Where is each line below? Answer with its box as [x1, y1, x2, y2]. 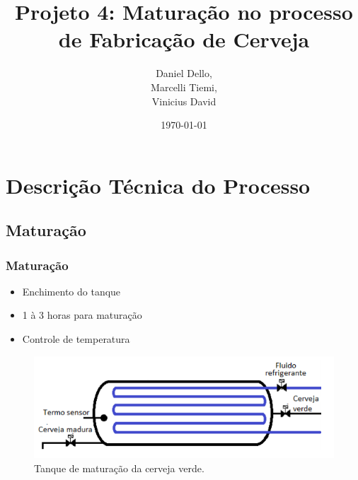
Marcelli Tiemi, [151, 79, 217, 94]
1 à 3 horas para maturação [22, 308, 142, 322]
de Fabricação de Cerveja [58, 25, 310, 54]
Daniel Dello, [156, 66, 212, 81]
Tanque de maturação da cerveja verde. [34, 460, 204, 475]
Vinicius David [151, 93, 216, 108]
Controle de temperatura [22, 332, 130, 346]
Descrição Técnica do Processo [6, 170, 311, 199]
